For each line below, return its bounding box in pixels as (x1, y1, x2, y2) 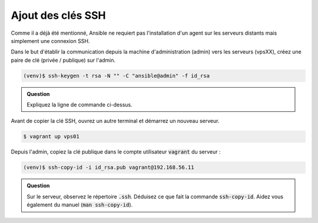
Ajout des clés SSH (11, 9, 106, 22)
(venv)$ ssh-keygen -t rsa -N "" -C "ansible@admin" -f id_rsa (23, 72, 210, 79)
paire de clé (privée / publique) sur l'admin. (11, 56, 116, 64)
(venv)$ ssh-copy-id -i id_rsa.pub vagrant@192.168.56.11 (23, 164, 194, 171)
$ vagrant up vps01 (23, 133, 79, 140)
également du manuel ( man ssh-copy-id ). (26, 201, 133, 208)
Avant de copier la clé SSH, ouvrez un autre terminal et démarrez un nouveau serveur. (11, 118, 220, 125)
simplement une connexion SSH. (11, 37, 90, 44)
